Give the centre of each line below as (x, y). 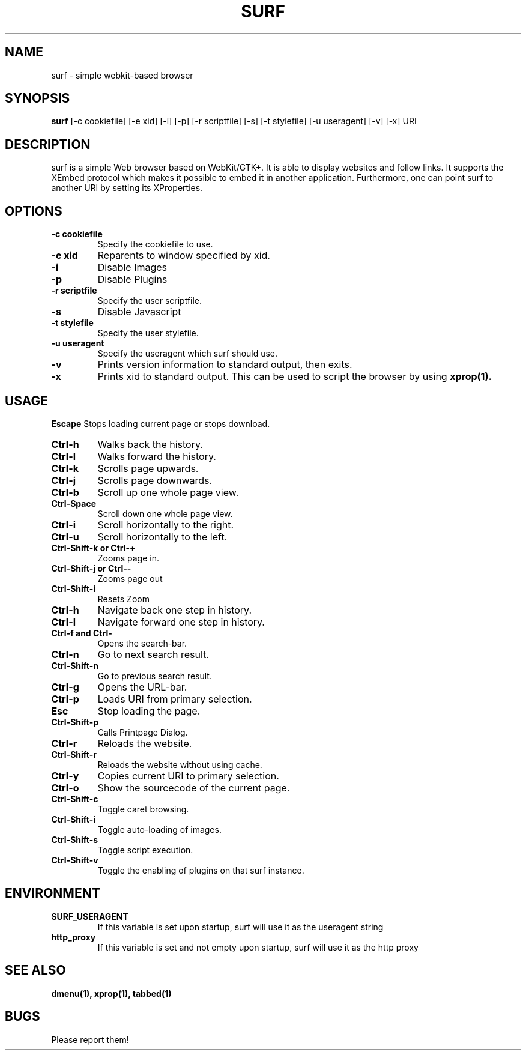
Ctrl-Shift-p (75, 722)
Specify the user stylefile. (148, 333)
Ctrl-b (65, 492)
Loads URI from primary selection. (175, 699)
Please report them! (90, 1039)
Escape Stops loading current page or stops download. (161, 423)
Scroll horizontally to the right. (166, 524)
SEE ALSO (35, 970)
